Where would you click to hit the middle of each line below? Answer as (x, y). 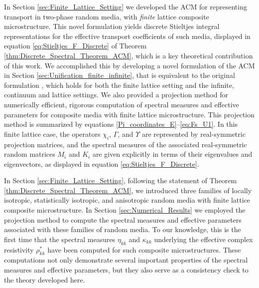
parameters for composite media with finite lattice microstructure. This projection (129, 114)
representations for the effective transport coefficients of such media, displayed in (127, 36)
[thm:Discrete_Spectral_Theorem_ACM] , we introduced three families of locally (128, 190)
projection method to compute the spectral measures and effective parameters (123, 219)
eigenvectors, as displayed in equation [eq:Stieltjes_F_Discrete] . (102, 163)
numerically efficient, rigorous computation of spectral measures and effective (122, 104)
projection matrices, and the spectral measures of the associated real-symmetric (126, 144)
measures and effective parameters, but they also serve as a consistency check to (126, 270)
